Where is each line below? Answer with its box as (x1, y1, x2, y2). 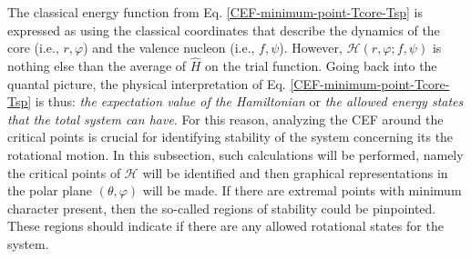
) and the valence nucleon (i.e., (83, 38, 255, 57)
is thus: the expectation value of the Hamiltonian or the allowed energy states (35, 92, 464, 111)
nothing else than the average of (7, 56, 187, 75)
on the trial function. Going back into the (205, 56, 437, 75)
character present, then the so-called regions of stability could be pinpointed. (7, 198, 436, 217)
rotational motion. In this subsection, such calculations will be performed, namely (7, 144, 464, 164)
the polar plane (7, 181, 93, 200)
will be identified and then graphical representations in (142, 163, 448, 182)
